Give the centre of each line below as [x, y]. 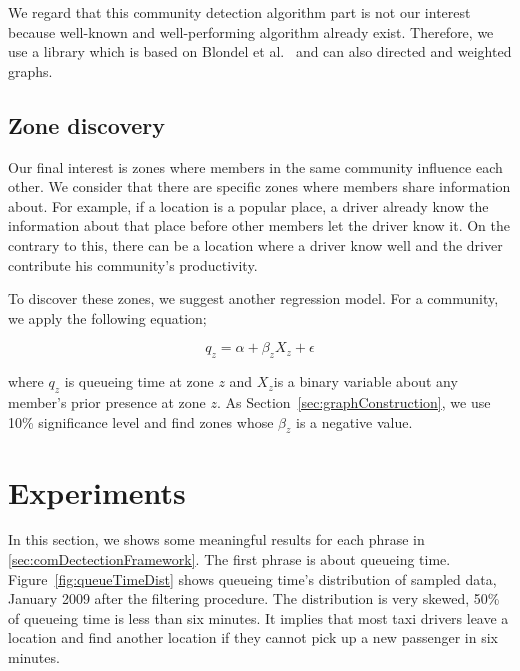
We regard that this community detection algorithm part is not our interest [239, 12]
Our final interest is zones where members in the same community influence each [255, 166]
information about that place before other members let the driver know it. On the [259, 225]
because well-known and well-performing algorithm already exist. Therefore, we [251, 31]
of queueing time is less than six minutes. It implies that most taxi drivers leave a [258, 617]
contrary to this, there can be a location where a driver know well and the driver [255, 244]
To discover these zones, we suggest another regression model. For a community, [253, 298]
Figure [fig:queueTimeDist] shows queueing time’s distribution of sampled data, [252, 578]
